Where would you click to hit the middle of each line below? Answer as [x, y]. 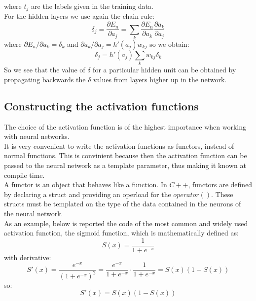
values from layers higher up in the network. [160, 79]
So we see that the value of [45, 70]
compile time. [24, 175]
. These [222, 194]
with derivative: [28, 257]
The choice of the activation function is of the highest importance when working [125, 126]
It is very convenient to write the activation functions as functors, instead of [119, 146]
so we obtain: [169, 44]
